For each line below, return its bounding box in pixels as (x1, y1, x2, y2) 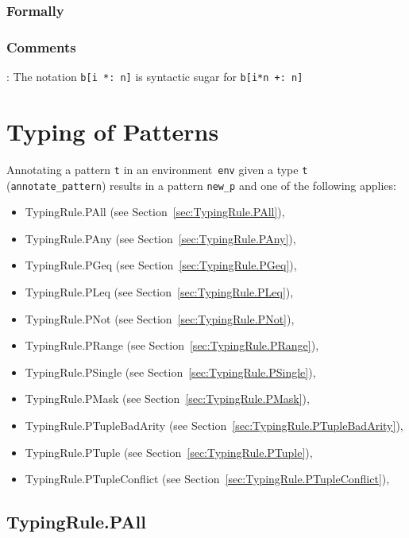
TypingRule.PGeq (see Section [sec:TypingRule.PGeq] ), (25, 257, 297, 273)
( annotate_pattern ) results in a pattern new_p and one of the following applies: (6, 176, 396, 193)
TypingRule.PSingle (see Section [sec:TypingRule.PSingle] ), (25, 363, 316, 380)
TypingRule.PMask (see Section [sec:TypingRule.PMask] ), (25, 390, 310, 407)
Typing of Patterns (6, 114, 219, 147)
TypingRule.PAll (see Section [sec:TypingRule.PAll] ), (25, 203, 285, 220)
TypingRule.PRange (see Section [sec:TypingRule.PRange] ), (25, 337, 319, 354)
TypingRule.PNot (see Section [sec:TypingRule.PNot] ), (25, 310, 295, 327)
